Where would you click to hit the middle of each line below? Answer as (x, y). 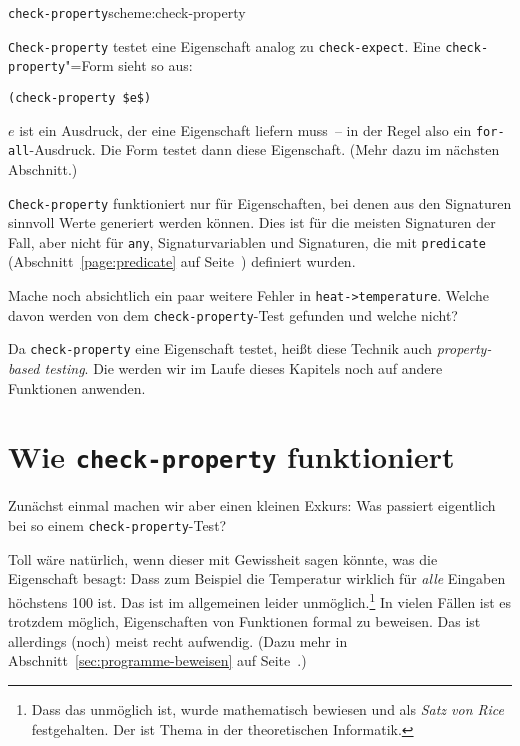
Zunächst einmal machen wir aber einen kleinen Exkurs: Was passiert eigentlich (252, 505)
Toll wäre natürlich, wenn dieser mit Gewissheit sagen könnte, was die (223, 558)
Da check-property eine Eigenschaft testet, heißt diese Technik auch (220, 348)
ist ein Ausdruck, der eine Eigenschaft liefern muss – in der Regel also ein (245, 129)
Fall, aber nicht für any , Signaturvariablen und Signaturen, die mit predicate (247, 241)
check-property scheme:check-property (127, 12)
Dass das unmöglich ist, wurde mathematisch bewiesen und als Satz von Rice (267, 708)
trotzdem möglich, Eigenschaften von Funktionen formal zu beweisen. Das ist (244, 621)
